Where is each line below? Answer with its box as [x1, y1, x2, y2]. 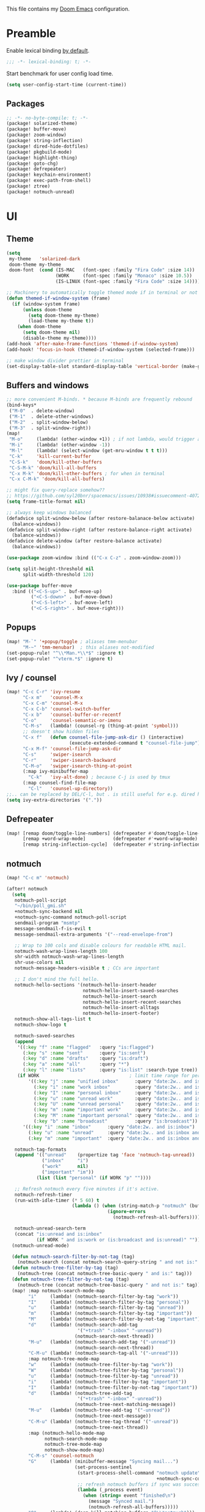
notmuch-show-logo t [14, 1022, 67, 1028]
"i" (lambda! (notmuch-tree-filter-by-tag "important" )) [28, 1378, 187, 1385]
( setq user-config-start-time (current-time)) [6, 81, 127, 88]
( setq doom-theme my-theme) [28, 312, 99, 318]
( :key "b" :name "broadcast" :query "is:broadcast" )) [33, 1118, 198, 1124]
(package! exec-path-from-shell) [6, 178, 92, 184]
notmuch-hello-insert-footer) [82, 1010, 160, 1017]
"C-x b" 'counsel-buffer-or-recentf [22, 712, 121, 718]
